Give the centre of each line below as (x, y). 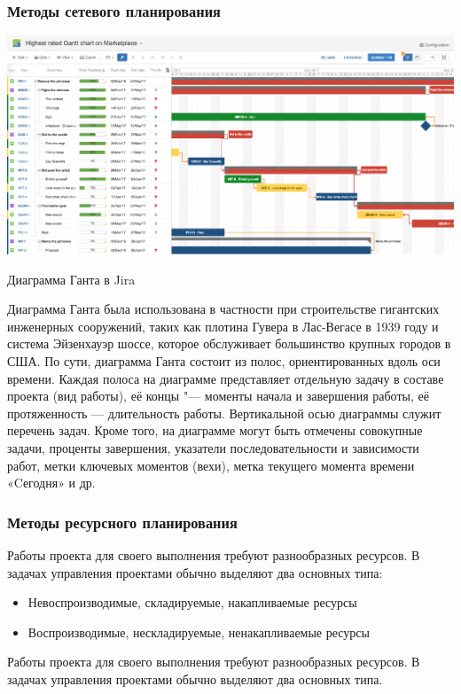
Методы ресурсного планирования (122, 522)
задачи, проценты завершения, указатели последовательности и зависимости (213, 447)
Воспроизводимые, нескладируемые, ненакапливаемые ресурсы (199, 632)
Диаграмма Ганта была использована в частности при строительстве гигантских (223, 309)
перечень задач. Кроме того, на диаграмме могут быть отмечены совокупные (215, 430)
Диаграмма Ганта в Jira (71, 279)
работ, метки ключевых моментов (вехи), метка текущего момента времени (211, 465)
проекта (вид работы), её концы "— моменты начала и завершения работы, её (218, 396)
